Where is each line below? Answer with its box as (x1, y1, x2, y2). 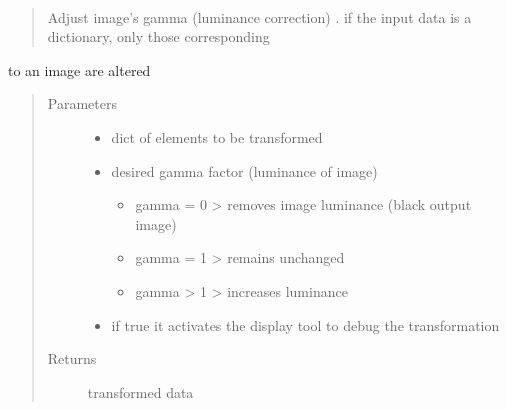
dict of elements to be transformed (111, 126, 323, 147)
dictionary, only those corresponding (47, 26, 270, 47)
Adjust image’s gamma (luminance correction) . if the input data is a (47, 6, 472, 27)
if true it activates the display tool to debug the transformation (111, 314, 500, 335)
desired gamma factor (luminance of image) (111, 160, 378, 181)
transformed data (87, 381, 194, 402)
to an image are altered (8, 59, 151, 80)
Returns (47, 348, 97, 369)
